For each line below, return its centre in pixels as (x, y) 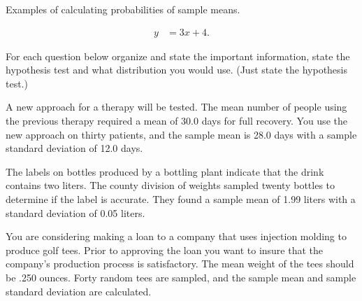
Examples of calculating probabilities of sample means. (123, 9)
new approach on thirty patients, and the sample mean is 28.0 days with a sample (181, 134)
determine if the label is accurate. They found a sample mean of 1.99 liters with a (181, 198)
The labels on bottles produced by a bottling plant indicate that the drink (165, 171)
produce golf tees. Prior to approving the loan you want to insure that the (165, 250)
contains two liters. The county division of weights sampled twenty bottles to (171, 185)
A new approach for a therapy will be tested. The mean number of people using (176, 107)
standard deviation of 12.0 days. (74, 148)
